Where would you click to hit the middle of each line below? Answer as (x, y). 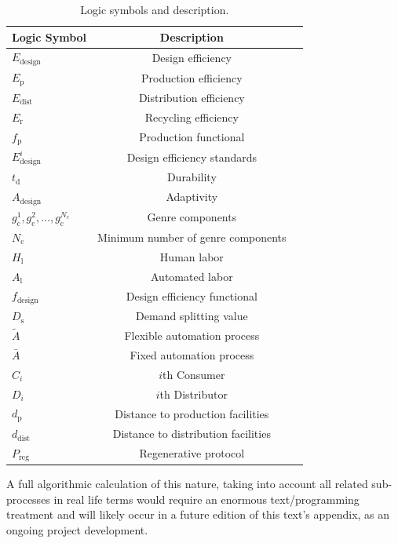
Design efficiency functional (192, 295)
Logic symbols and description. (155, 9)
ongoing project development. (77, 529)
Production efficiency (192, 77)
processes (28, 499)
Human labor (192, 256)
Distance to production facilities (192, 413)
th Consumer (194, 374)
